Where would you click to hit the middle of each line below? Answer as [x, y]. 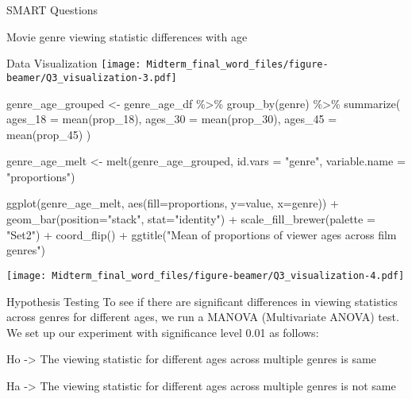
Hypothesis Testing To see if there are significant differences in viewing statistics [202, 301]
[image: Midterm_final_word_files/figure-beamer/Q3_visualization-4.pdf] [206, 275]
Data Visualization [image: [74, 63]
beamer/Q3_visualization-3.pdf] [92, 77]
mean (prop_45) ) [49, 134]
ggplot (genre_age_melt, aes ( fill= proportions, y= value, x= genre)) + [173, 203]
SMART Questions [52, 10]
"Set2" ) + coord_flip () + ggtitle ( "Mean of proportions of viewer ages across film [202, 234]
